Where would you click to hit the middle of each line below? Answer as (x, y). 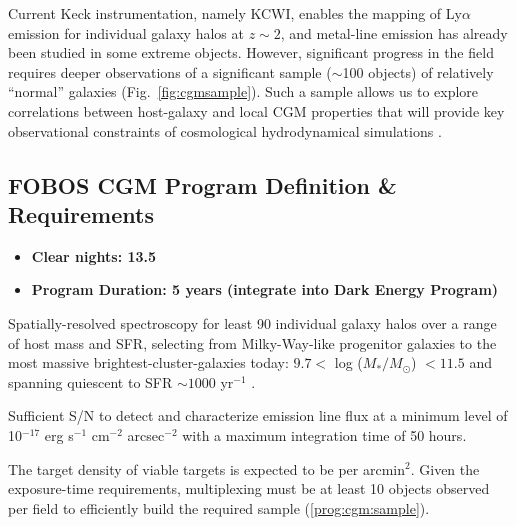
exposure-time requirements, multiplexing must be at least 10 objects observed (249, 488)
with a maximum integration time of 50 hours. (324, 434)
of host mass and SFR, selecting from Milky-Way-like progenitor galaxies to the (252, 342)
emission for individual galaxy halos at (126, 32)
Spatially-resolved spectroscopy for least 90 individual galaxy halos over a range (252, 322)
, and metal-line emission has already (394, 32)
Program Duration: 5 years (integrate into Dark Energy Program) (265, 289)
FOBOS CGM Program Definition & (202, 184)
